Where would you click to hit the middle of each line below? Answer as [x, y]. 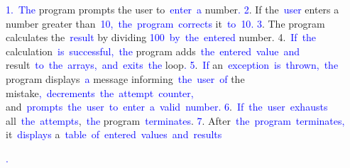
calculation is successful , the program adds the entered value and [153, 51]
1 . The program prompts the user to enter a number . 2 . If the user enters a [173, 9]
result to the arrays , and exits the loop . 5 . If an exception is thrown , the [172, 65]
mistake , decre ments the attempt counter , [100, 93]
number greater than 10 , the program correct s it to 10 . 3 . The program [165, 23]
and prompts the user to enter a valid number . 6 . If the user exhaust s [167, 107]
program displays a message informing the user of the [125, 78]
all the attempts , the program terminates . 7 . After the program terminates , [175, 120]
